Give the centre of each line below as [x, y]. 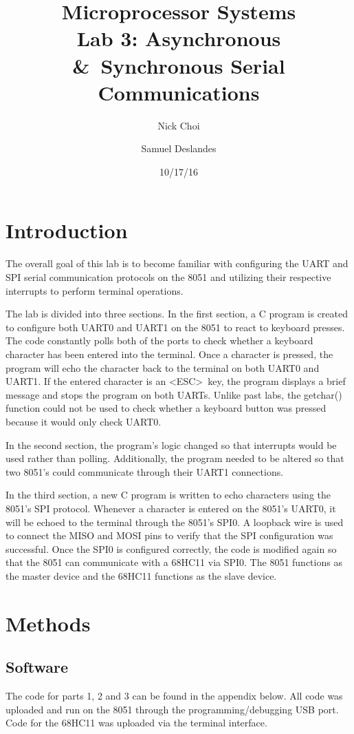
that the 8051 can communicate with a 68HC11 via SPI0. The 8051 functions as [174, 562]
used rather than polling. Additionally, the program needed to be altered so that [175, 458]
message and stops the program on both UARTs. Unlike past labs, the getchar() [174, 394]
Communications [179, 92]
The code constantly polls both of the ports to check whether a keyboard [159, 340]
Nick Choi [179, 125]
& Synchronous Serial [179, 65]
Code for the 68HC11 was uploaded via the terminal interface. [136, 723]
